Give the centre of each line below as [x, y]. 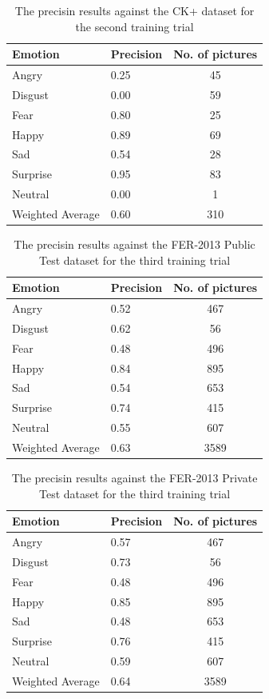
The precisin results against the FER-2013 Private [134, 478]
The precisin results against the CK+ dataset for [134, 10]
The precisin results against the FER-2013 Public [134, 244]
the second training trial [134, 26]
